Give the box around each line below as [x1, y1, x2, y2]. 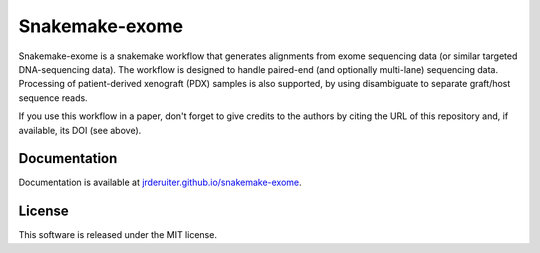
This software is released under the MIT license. [18, 229, 217, 241]
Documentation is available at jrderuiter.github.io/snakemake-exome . [18, 176, 302, 189]
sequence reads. [18, 91, 89, 104]
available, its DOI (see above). [18, 124, 142, 136]
